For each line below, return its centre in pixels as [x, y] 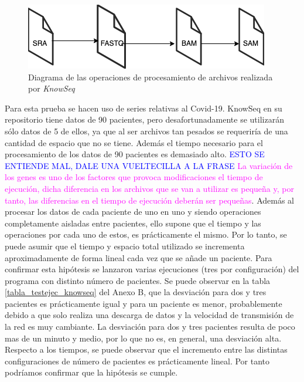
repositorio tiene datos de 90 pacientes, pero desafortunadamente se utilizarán [144, 119]
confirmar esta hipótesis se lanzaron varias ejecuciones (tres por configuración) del [152, 269]
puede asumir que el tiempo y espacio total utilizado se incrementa [125, 246]
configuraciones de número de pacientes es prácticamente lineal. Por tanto [137, 361]
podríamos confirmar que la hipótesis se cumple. [91, 372]
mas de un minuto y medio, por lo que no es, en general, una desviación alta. [143, 338]
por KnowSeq [52, 88]
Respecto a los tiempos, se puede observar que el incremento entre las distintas [146, 349]
